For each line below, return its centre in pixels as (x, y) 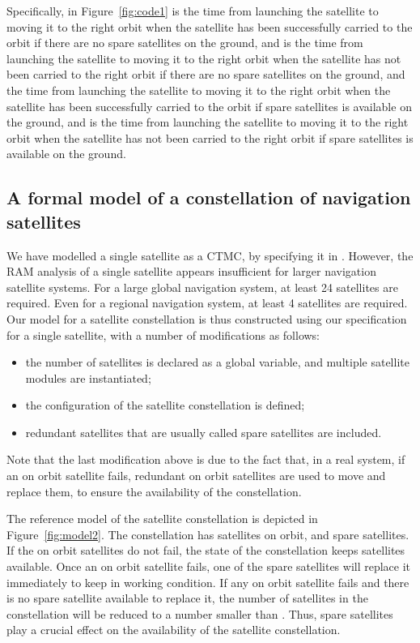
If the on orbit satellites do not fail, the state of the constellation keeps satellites (206, 550)
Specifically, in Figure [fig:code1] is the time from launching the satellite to (193, 11)
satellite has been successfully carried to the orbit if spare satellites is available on (209, 106)
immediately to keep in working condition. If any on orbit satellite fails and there (208, 582)
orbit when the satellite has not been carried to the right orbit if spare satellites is (210, 137)
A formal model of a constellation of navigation (209, 197)
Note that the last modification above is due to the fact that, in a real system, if (206, 459)
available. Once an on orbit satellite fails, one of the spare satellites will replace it (209, 566)
